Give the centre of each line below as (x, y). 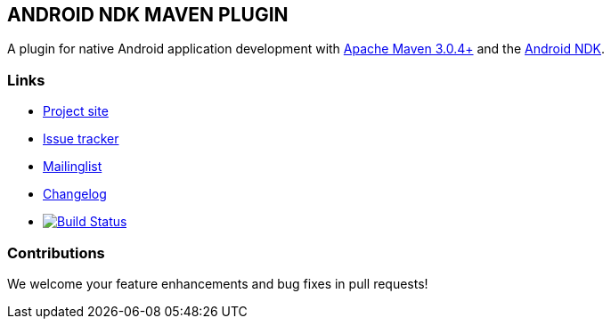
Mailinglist (73, 167)
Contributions (56, 253)
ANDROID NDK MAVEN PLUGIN (148, 15)
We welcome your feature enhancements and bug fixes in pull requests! (218, 283)
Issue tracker (81, 139)
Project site (76, 111)
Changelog (75, 194)
